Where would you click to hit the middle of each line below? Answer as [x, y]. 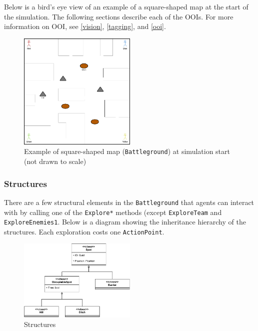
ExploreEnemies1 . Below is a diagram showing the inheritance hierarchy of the [125, 222]
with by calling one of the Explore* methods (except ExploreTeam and [113, 212]
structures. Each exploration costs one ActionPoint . [84, 231]
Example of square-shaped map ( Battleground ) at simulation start [127, 151]
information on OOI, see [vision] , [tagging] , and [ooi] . [85, 26]
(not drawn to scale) [55, 161]
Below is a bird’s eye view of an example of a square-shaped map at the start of [126, 6]
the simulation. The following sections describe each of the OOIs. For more [119, 16]
